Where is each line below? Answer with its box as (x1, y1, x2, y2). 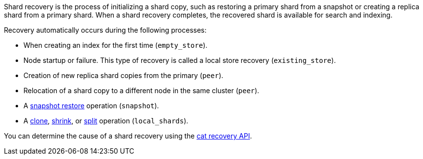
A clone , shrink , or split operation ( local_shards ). (23, 117, 189, 125)
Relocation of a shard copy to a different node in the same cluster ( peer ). (23, 86, 259, 95)
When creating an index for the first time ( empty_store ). (23, 41, 208, 49)
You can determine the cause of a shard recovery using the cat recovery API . (4, 132, 252, 140)
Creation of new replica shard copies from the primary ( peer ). (23, 71, 224, 79)
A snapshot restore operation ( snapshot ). (23, 101, 159, 110)
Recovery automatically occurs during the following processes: (4, 26, 207, 34)
